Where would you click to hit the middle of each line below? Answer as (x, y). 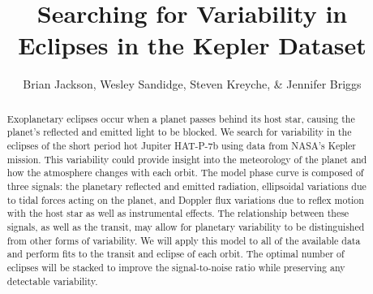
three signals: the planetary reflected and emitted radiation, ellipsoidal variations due (186, 186)
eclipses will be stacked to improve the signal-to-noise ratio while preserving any (176, 267)
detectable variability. (52, 281)
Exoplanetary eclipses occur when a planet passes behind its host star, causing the (181, 118)
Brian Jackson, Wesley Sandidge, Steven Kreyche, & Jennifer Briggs (192, 84)
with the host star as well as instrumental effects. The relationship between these (178, 213)
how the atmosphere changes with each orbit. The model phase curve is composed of (185, 173)
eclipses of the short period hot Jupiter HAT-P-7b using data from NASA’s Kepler (182, 146)
